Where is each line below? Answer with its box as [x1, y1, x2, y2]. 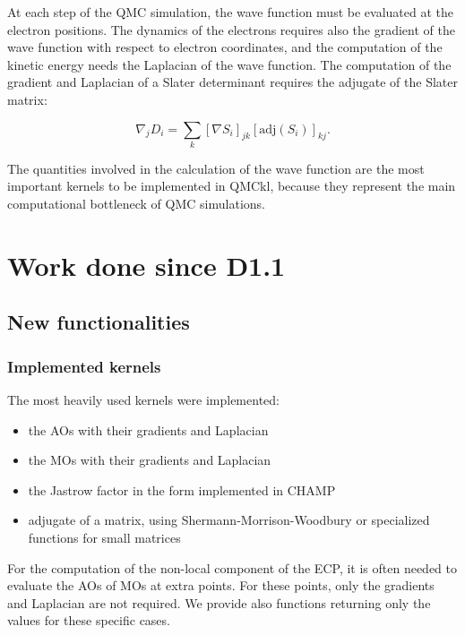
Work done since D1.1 [7, 246, 286, 283]
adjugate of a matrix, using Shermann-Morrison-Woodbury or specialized [28, 511, 430, 529]
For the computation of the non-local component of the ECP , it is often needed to [7, 558, 457, 577]
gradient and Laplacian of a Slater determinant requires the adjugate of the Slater [7, 73, 458, 91]
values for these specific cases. [7, 611, 170, 630]
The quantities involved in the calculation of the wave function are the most [7, 159, 425, 177]
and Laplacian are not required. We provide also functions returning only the [7, 593, 431, 612]
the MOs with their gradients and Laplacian [28, 451, 271, 469]
